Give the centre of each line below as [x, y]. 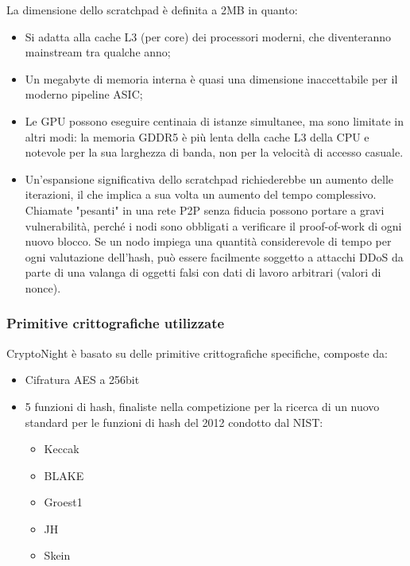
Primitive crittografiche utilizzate [116, 323]
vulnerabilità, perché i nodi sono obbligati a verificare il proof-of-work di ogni [213, 225]
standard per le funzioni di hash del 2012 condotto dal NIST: [174, 422]
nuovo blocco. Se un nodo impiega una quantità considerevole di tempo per [208, 241]
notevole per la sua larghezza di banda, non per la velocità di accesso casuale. [214, 152]
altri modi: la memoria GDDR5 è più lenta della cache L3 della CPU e [197, 136]
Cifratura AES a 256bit [82, 380]
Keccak [62, 449]
